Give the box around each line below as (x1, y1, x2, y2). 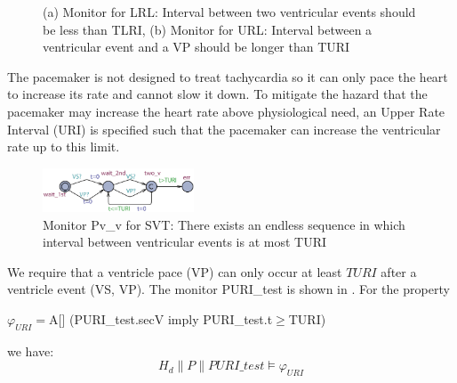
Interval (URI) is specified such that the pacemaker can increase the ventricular (7, 119, 441, 138)
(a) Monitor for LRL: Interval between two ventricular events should (43, 3, 416, 20)
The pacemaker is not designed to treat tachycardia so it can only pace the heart (7, 67, 448, 86)
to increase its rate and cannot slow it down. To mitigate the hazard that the (7, 85, 428, 103)
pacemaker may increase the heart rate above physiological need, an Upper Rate (7, 102, 445, 120)
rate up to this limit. (7, 137, 120, 156)
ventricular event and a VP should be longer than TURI (43, 37, 350, 56)
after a (381, 262, 417, 281)
